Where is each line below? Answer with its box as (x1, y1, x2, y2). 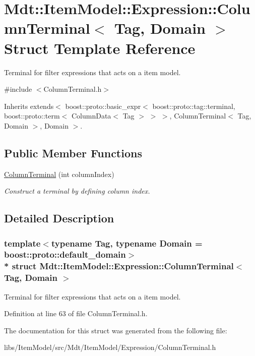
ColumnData (71, 110, 111, 121)
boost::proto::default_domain (4, 248, 126, 261)
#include (4, 84, 32, 94)
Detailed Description (4, 210, 114, 226)
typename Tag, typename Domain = (51, 236, 203, 249)
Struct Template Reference (4, 37, 196, 58)
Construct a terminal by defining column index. (4, 186, 150, 196)
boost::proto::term (4, 110, 60, 121)
